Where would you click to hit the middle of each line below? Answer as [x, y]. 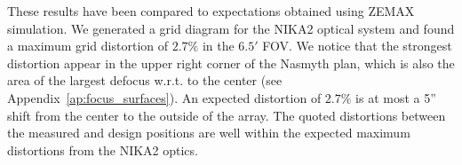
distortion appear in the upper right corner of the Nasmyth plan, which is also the [231, 63]
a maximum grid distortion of [88, 46]
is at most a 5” [396, 97]
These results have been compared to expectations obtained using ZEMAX [211, 11]
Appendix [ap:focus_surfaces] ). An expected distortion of [164, 97]
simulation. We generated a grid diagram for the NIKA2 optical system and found [231, 28]
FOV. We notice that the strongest [357, 46]
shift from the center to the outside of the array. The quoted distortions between [227, 115]
